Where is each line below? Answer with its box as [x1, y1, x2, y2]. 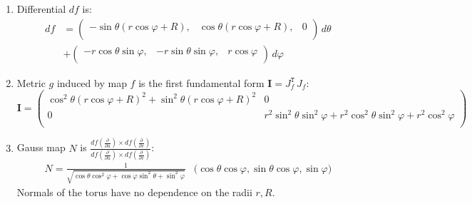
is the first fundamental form [138, 75, 265, 90]
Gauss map [16, 140, 66, 155]
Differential [16, 1, 66, 16]
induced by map [56, 75, 127, 90]
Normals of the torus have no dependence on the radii [16, 185, 252, 200]
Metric [16, 75, 46, 90]
